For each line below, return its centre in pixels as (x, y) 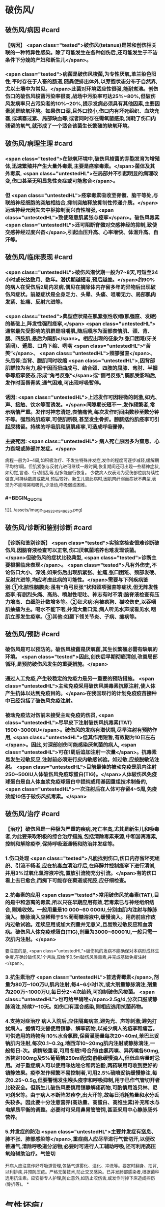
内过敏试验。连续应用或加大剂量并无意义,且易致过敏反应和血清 (79, 925)
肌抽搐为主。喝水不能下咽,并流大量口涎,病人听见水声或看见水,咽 (81, 609)
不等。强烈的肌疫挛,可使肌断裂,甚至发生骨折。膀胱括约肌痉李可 (80, 419)
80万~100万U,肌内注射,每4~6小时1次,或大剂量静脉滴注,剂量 (86, 984)
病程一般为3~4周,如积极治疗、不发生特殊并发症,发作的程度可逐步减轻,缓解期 (82, 460)
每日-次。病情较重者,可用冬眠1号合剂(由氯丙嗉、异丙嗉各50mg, (85, 1051)
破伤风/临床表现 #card (39, 257)
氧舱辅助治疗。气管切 (30, 1154)
